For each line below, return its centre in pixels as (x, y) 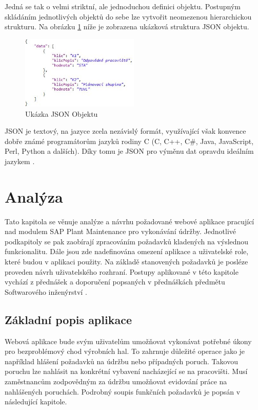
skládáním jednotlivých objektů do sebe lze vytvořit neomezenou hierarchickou (128, 16)
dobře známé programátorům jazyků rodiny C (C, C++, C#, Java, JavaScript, (129, 141)
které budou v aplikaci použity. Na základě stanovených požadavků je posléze (126, 262)
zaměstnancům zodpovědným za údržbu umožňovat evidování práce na (116, 381)
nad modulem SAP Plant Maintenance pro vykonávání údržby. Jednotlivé (121, 231)
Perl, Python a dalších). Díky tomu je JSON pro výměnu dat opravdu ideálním (129, 151)
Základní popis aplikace (68, 319)
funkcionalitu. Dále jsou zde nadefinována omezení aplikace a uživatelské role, (127, 251)
